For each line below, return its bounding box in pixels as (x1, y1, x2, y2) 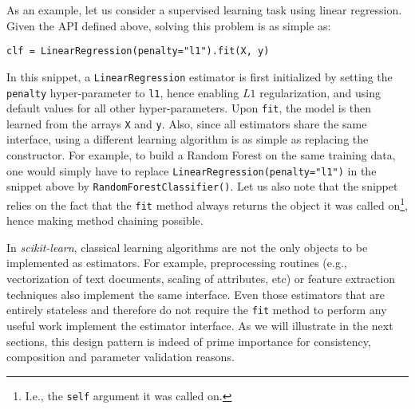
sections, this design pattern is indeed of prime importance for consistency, (6, 332, 371, 349)
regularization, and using (259, 84, 381, 100)
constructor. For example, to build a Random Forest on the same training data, (6, 147, 396, 163)
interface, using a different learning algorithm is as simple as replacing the (6, 131, 369, 147)
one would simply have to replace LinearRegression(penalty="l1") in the (6, 162, 377, 179)
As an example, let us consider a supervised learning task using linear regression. (6, 2, 402, 18)
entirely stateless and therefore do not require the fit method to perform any (6, 301, 387, 318)
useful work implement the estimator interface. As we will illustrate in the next (6, 317, 393, 333)
